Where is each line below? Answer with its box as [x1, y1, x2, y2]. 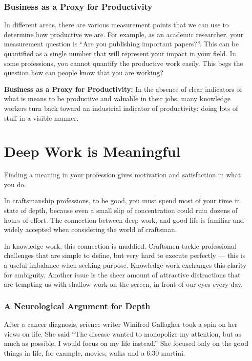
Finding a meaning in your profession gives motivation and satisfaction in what [4, 170, 241, 180]
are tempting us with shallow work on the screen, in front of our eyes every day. [4, 279, 243, 289]
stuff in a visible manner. [4, 112, 79, 123]
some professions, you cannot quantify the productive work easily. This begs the [4, 58, 243, 68]
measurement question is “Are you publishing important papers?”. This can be [4, 39, 239, 49]
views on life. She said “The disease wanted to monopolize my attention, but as [4, 328, 242, 339]
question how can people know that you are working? [4, 67, 164, 78]
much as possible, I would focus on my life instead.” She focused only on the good [4, 338, 249, 348]
